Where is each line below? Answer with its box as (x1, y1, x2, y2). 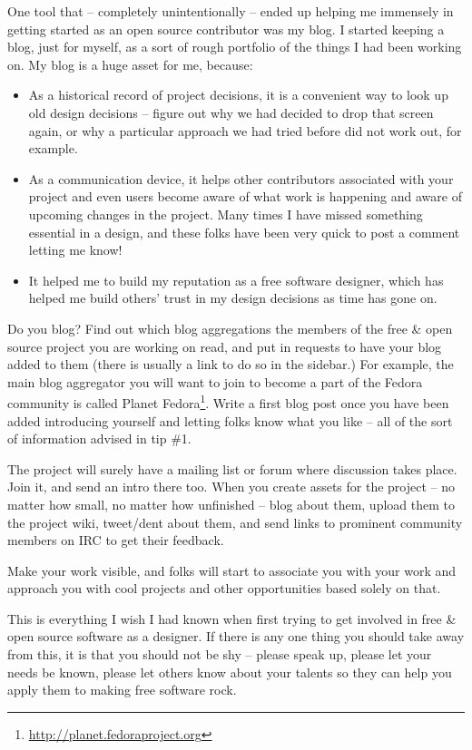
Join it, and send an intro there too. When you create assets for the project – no (7, 477, 456, 496)
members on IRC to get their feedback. (7, 531, 224, 550)
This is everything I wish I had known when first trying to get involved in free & (7, 609, 457, 628)
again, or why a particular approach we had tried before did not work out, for (28, 121, 462, 140)
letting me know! (28, 240, 123, 259)
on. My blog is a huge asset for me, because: (7, 54, 253, 73)
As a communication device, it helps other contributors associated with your (28, 169, 454, 188)
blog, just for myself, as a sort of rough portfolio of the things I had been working (7, 37, 462, 56)
